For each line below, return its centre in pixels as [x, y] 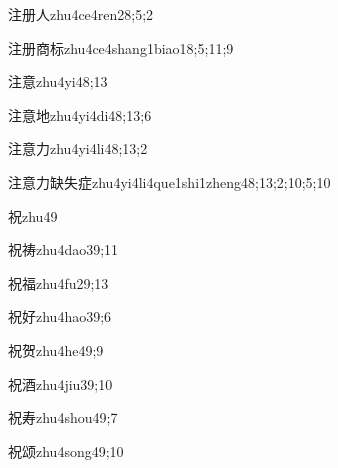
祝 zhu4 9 [33, 215]
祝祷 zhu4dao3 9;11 [63, 249]
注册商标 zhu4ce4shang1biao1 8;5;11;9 [121, 47]
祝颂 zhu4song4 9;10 [66, 450]
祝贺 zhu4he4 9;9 [56, 349]
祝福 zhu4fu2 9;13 [58, 282]
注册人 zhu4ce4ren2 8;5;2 [81, 14]
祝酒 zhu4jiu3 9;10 [60, 383]
